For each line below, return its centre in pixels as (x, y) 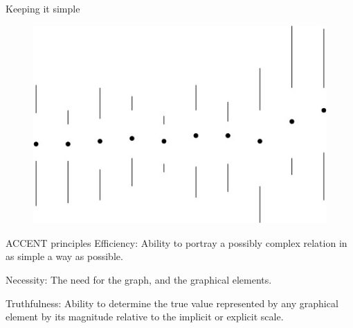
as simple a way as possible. (64, 256)
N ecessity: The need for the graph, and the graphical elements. (139, 280)
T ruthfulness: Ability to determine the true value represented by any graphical (172, 303)
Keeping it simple (43, 8)
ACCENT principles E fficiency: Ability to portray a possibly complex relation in (176, 242)
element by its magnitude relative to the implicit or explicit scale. (145, 317)
